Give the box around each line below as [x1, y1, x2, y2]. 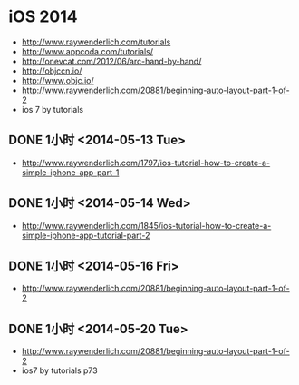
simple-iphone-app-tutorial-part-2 [21, 230, 150, 241]
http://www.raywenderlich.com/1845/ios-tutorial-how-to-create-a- [21, 220, 272, 231]
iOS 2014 [8, 6, 78, 27]
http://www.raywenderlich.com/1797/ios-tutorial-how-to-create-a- [21, 157, 271, 168]
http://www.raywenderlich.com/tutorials [21, 36, 171, 47]
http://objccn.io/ [21, 65, 82, 76]
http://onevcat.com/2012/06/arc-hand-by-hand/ [21, 55, 202, 66]
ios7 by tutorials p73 [21, 365, 98, 376]
